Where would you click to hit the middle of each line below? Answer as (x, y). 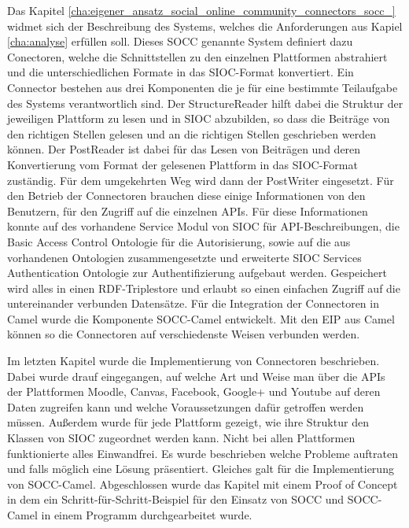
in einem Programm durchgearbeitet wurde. (147, 515)
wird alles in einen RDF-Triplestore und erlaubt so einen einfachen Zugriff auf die (204, 288)
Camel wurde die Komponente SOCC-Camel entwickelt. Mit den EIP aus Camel (201, 318)
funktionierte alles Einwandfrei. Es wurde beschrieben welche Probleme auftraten (203, 453)
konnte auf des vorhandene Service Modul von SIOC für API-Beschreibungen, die (203, 226)
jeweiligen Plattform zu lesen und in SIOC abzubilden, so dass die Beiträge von (199, 118)
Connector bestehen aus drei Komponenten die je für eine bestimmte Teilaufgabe (203, 87)
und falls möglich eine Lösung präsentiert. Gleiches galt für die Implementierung (201, 469)
